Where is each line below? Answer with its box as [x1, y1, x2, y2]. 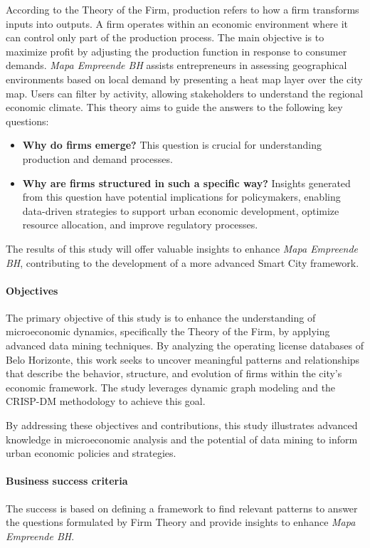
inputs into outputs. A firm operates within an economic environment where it [6, 16, 349, 31]
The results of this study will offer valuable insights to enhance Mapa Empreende [6, 241, 359, 255]
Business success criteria [6, 473, 128, 488]
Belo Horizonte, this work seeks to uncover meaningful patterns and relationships [6, 352, 360, 367]
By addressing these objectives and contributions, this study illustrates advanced [6, 418, 358, 433]
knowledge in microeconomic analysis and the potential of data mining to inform [6, 431, 358, 446]
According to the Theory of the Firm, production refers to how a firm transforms [6, 2, 359, 16]
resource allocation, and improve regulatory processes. [22, 217, 258, 232]
